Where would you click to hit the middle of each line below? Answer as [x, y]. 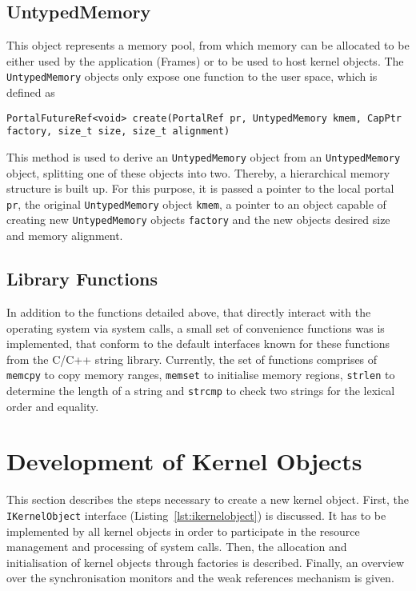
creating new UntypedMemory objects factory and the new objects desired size [198, 220]
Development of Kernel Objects [184, 461]
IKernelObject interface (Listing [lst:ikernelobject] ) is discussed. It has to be [196, 515]
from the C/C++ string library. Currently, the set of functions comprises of [192, 359]
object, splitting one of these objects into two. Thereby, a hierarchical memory [198, 172]
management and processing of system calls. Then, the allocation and [177, 547]
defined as [31, 92]
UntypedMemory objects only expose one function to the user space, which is [192, 76]
